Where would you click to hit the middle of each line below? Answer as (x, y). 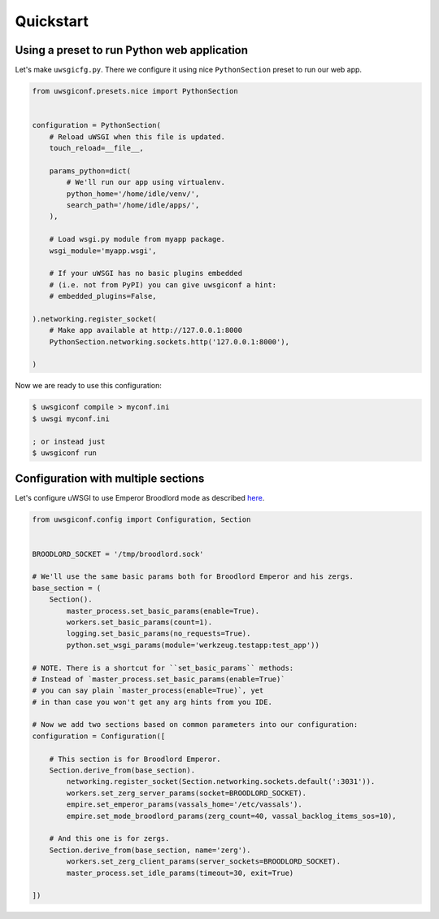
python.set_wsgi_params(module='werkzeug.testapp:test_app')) (193, 645)
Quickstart (52, 21)
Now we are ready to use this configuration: (89, 386)
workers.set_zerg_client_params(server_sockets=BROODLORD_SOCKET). (204, 862)
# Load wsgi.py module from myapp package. (137, 239)
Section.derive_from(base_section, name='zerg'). (150, 850)
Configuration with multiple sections (110, 479)
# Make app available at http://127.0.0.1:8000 (146, 330)
